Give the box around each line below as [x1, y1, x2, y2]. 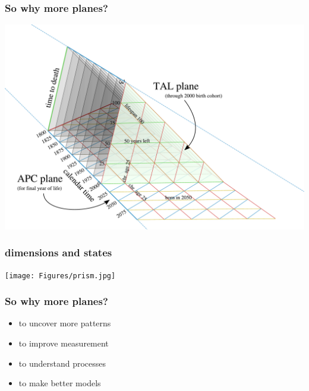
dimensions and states [5, 245, 112, 260]
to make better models [18, 377, 101, 389]
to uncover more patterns [18, 317, 111, 329]
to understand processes [18, 357, 106, 369]
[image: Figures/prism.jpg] [5, 271, 116, 280]
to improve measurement [18, 337, 109, 349]
